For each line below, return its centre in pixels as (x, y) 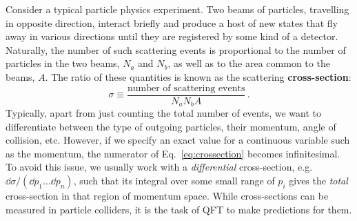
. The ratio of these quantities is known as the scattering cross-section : (198, 76)
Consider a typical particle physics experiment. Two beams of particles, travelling (177, 9)
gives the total (318, 181)
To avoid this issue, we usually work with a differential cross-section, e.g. (159, 167)
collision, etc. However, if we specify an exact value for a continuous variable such (178, 140)
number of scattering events (186, 88)
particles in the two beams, (63, 63)
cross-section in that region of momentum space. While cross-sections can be (167, 196)
